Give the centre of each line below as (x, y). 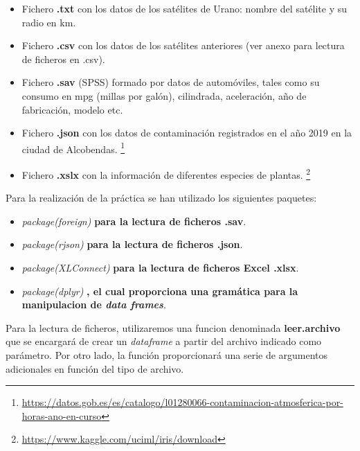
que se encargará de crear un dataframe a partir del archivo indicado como (164, 341)
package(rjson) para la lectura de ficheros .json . (132, 244)
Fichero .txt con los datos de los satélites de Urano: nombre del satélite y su (184, 8)
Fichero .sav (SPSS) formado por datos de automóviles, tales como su (171, 82)
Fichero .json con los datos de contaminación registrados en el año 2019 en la (187, 133)
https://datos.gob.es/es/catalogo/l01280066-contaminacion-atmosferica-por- (182, 402)
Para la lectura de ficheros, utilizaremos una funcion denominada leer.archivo (173, 327)
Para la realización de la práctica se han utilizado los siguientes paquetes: (161, 198)
